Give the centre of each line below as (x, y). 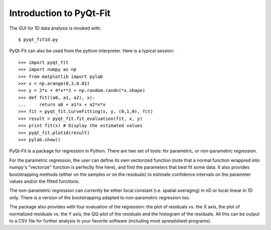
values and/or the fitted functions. (44, 181)
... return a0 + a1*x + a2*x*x (62, 105)
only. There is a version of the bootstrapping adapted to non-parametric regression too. (100, 197)
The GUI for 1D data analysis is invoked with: (55, 28)
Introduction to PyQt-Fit (60, 13)
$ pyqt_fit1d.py (38, 39)
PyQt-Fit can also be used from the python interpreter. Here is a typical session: (92, 51)
